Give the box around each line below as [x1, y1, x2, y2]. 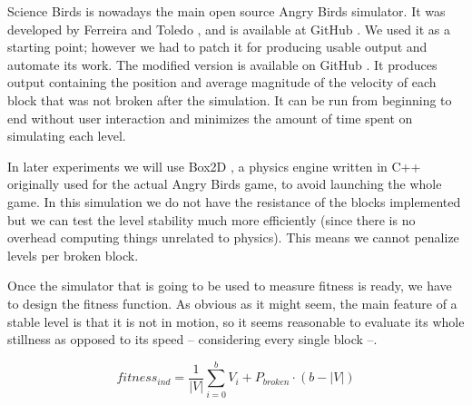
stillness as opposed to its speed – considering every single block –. [7, 330, 378, 349]
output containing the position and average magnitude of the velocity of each [7, 73, 437, 92]
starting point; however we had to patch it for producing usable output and [7, 37, 428, 56]
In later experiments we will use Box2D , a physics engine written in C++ [7, 156, 421, 175]
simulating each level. [7, 126, 126, 145]
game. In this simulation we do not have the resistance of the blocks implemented [7, 192, 461, 211]
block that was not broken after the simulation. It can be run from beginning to [7, 90, 452, 109]
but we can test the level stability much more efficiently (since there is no [7, 210, 416, 229]
